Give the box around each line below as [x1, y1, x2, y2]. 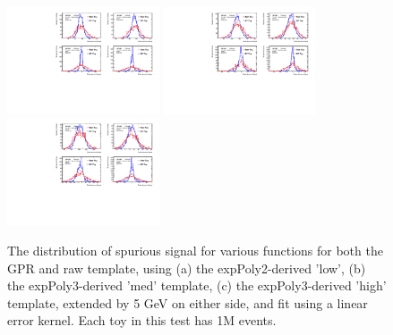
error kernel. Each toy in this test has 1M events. [7, 311, 277, 330]
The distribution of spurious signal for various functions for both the [7, 240, 383, 259]
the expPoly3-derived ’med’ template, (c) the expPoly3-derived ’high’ [7, 276, 387, 295]
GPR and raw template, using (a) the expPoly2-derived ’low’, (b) [7, 258, 366, 277]
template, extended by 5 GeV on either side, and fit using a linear [7, 293, 368, 312]
